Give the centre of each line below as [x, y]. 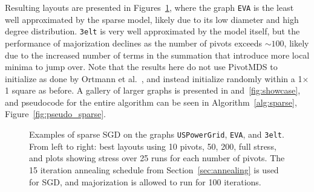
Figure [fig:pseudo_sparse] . [56, 114]
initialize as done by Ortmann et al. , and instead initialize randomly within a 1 [154, 78]
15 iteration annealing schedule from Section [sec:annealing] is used [154, 169]
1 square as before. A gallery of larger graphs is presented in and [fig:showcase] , [153, 90]
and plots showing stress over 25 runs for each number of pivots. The [157, 158]
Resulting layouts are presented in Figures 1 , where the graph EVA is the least [149, 7]
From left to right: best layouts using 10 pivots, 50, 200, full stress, [153, 146]
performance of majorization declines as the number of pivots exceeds [134, 43]
